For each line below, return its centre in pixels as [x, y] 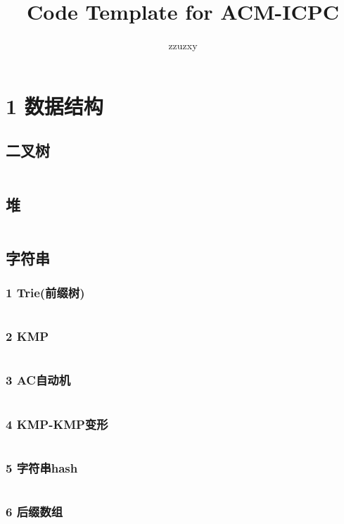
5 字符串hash [42, 467]
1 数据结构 [55, 105]
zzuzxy [183, 45]
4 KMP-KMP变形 [57, 424]
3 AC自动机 [38, 380]
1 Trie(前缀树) [45, 293]
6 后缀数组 [34, 512]
